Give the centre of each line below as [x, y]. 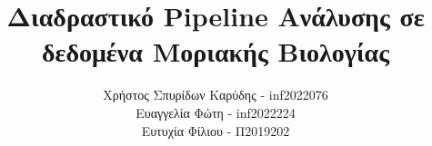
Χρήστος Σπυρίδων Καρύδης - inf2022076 [216, 95]
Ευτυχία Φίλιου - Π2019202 [216, 130]
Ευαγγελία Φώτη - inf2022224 [216, 112]
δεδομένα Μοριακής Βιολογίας [216, 51]
